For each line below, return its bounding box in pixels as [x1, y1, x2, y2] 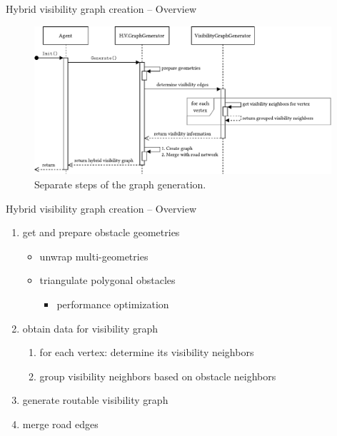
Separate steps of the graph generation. [34, 176, 206, 191]
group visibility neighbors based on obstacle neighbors [39, 368, 276, 383]
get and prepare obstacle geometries [22, 225, 180, 240]
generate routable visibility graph [22, 392, 168, 407]
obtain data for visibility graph [22, 320, 159, 335]
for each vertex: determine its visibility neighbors [39, 345, 254, 360]
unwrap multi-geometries [39, 248, 149, 263]
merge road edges [22, 416, 99, 431]
